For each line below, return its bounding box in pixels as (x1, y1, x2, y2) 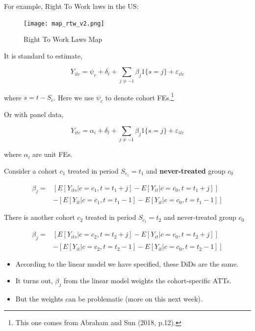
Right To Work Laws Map (24, 34, 102, 44)
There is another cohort (4, 212, 75, 222)
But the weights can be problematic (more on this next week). (15, 293, 203, 303)
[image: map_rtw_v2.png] (24, 20, 104, 27)
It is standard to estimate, (4, 50, 83, 60)
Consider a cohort (4, 165, 58, 176)
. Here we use (53, 92, 94, 102)
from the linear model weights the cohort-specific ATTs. (63, 275, 231, 285)
